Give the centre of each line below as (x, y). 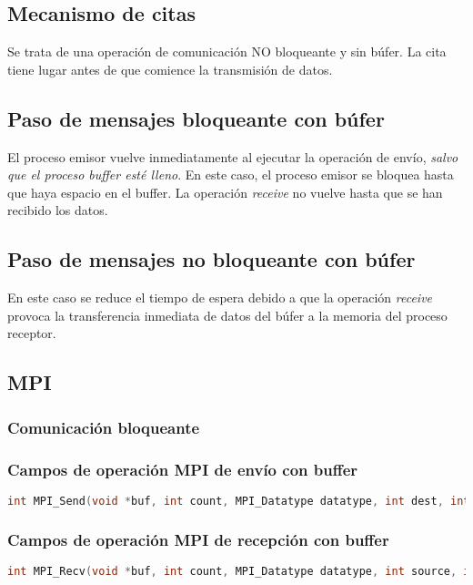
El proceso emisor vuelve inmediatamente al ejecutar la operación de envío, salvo (233, 156)
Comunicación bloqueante (104, 427)
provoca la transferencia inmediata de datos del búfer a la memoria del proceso (227, 315)
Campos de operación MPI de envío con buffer (183, 469)
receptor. (32, 333)
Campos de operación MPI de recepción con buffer (198, 539)
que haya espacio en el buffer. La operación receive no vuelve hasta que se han (225, 192)
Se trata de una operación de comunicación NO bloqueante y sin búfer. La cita (227, 51)
